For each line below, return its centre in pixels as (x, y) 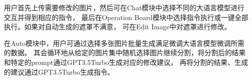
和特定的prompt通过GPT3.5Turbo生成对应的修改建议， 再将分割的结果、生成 (126, 62)
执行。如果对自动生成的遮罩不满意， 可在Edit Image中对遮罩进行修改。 (117, 27)
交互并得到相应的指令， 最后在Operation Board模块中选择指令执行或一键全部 (126, 17)
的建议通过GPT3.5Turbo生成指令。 (59, 71)
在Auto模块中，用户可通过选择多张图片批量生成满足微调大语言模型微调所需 (124, 43)
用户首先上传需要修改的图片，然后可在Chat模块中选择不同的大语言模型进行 (124, 7)
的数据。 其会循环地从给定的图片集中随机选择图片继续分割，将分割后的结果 (125, 52)
